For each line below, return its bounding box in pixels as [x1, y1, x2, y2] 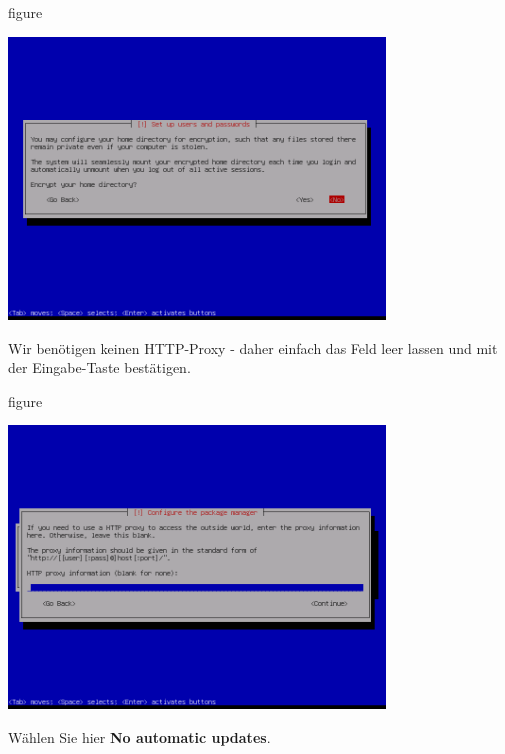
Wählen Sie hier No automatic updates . [8, 726, 271, 747]
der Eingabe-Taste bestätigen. [8, 357, 191, 378]
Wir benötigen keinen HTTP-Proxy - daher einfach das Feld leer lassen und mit [8, 337, 498, 358]
